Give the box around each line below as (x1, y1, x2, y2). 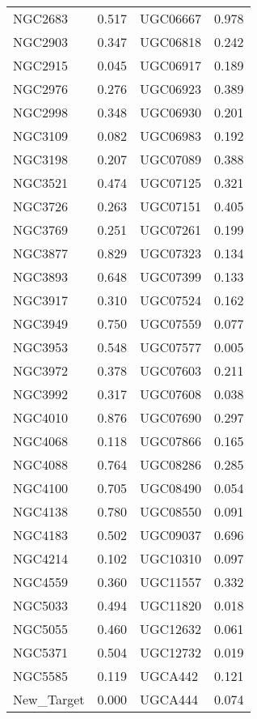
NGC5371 (13, 643, 69, 662)
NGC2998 (13, 103, 69, 121)
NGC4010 (13, 408, 69, 427)
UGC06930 (139, 103, 202, 121)
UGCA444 (139, 690, 199, 708)
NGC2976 (13, 79, 69, 98)
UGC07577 (139, 338, 202, 356)
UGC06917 (139, 56, 202, 74)
